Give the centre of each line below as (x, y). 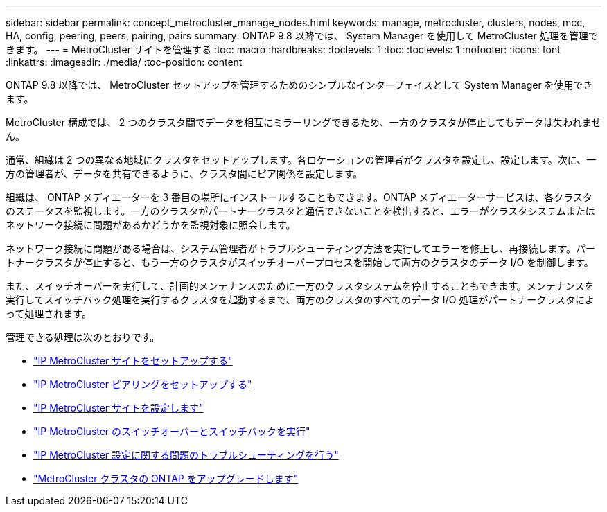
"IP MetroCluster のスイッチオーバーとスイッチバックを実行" (172, 431)
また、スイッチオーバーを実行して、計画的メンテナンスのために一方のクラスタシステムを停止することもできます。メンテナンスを (300, 286)
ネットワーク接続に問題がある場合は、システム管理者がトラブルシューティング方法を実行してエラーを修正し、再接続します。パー (300, 248)
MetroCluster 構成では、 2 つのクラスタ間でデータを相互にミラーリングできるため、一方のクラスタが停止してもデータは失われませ (303, 122)
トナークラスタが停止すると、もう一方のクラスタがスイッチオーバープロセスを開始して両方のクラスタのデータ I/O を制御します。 (300, 262)
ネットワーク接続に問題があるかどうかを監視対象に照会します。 (151, 225)
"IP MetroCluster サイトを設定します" (118, 408)
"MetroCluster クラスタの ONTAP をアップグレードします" (166, 478)
